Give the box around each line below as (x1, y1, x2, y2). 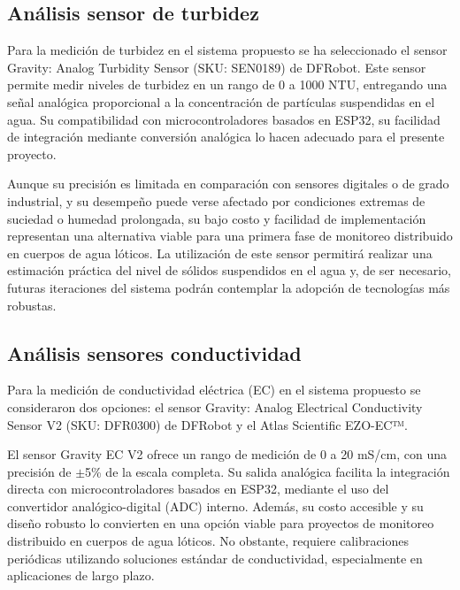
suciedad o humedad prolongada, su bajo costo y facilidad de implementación (7, 209, 426, 227)
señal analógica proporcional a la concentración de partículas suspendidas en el (7, 92, 435, 111)
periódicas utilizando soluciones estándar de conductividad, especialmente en (7, 548, 423, 567)
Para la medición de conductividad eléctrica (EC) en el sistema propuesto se (7, 380, 421, 399)
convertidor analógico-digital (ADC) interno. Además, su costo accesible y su (7, 496, 424, 515)
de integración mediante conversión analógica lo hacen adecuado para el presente (7, 127, 445, 146)
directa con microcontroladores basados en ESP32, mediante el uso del (7, 479, 389, 498)
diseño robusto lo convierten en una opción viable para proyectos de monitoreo (7, 514, 434, 533)
